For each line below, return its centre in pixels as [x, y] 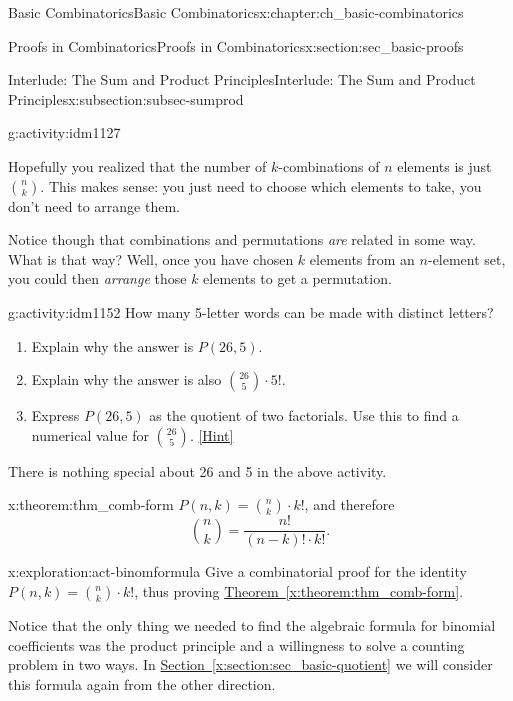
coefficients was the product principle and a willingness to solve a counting [236, 644]
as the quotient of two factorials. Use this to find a [304, 415]
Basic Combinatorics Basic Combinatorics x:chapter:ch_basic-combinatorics [236, 12]
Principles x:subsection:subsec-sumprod [126, 98]
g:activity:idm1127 [64, 132]
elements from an [362, 258]
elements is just [444, 165]
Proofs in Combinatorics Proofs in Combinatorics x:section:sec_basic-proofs [236, 45]
